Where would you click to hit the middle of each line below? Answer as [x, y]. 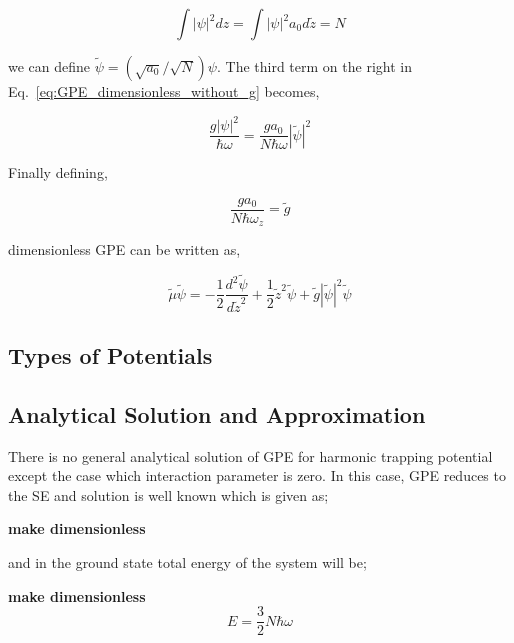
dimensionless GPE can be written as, [124, 249]
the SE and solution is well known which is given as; [168, 494]
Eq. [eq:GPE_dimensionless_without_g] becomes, [164, 91]
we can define [49, 66]
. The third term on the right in [314, 66]
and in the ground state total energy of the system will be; [187, 562]
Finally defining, [58, 172]
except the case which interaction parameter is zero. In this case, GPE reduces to [257, 475]
